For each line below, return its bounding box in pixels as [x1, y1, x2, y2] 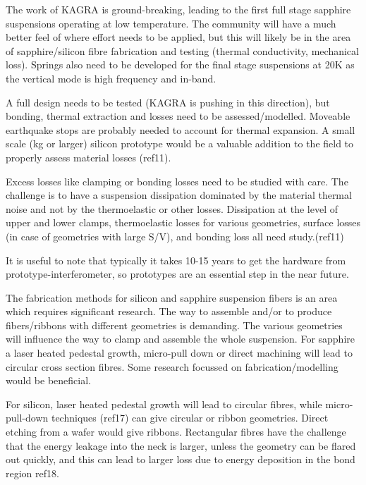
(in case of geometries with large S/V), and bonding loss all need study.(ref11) [6, 228, 344, 243]
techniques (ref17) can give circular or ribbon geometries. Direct [51, 410, 329, 425]
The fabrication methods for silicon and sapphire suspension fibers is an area [6, 290, 338, 305]
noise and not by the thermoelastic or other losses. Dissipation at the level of [6, 201, 338, 216]
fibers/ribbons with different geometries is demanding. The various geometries [6, 317, 343, 332]
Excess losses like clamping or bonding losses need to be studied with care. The [6, 173, 348, 188]
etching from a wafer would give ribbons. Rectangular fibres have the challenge [6, 424, 346, 439]
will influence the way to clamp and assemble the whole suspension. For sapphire [6, 331, 355, 346]
